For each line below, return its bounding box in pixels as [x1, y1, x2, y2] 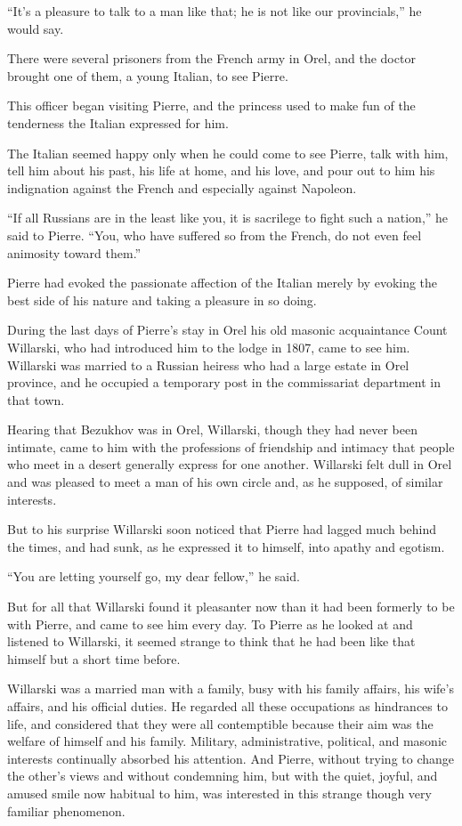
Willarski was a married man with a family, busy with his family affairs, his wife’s [7, 679, 454, 698]
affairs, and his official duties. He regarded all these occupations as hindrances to [7, 697, 448, 715]
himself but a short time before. [7, 649, 181, 668]
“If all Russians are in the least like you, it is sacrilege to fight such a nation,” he [7, 208, 449, 227]
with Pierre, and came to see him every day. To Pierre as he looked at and [7, 614, 413, 633]
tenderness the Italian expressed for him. [7, 113, 229, 132]
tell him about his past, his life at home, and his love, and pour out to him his [7, 161, 435, 180]
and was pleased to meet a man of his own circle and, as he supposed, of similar [7, 473, 443, 491]
